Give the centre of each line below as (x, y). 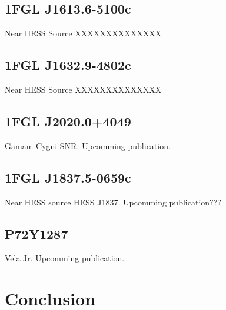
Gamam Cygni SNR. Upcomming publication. (88, 145)
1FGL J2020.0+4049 (68, 121)
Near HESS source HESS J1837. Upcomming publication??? (113, 202)
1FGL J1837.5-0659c (68, 177)
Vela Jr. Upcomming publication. (65, 258)
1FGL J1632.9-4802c (68, 65)
